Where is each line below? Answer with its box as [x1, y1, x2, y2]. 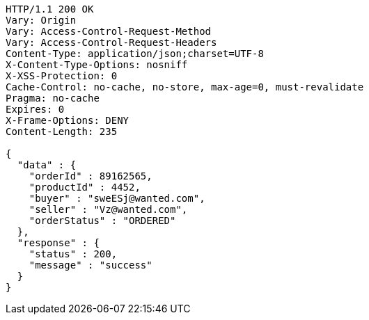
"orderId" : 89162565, [29, 170, 152, 182]
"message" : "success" [29, 259, 152, 271]
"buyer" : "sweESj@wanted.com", [29, 193, 205, 204]
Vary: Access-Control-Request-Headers [6, 37, 217, 48]
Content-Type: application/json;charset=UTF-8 [6, 48, 264, 59]
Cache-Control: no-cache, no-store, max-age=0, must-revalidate [6, 81, 364, 93]
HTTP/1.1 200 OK [6, 3, 94, 15]
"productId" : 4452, [29, 182, 141, 193]
